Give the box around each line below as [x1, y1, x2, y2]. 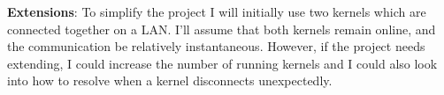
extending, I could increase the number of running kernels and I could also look [7, 54, 438, 72]
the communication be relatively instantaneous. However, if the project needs [7, 37, 425, 55]
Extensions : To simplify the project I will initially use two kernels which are [7, 3, 426, 20]
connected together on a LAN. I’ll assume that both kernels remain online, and [7, 19, 436, 38]
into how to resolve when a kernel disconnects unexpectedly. [7, 71, 333, 90]
